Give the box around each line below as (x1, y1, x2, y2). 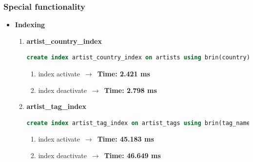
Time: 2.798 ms (104, 85, 157, 95)
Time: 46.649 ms (104, 150, 161, 160)
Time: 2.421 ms (97, 69, 150, 78)
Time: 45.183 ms (97, 134, 154, 144)
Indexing (15, 19, 45, 30)
